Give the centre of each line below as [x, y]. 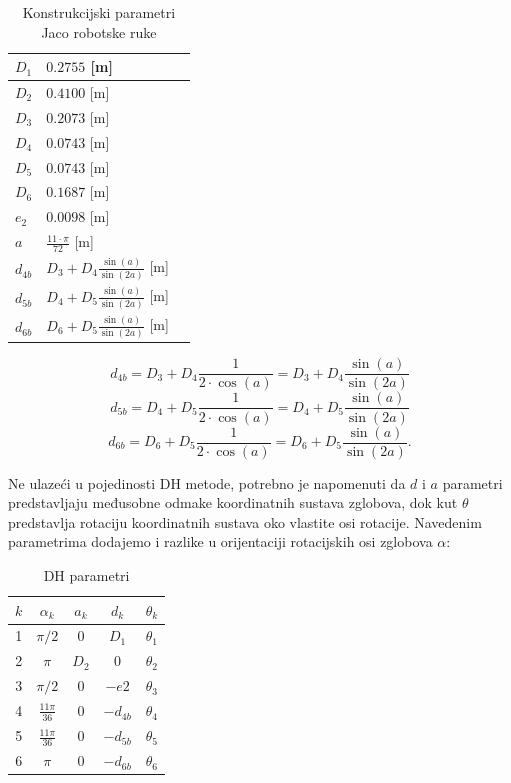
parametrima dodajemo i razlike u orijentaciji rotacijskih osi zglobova [220, 541]
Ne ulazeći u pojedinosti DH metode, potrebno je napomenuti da [207, 482]
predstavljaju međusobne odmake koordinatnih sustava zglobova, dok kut [233, 502]
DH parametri [86, 574]
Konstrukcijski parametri [99, 12]
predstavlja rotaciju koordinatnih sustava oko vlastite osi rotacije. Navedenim [245, 521]
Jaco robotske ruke [99, 31]
